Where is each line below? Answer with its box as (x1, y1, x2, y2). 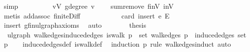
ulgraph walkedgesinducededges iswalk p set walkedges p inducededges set (7, 29, 247, 39)
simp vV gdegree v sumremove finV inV (3, 1, 174, 11)
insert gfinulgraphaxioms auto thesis (3, 20, 146, 30)
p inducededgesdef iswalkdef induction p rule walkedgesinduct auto (3, 39, 231, 49)
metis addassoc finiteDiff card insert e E (3, 10, 170, 20)
